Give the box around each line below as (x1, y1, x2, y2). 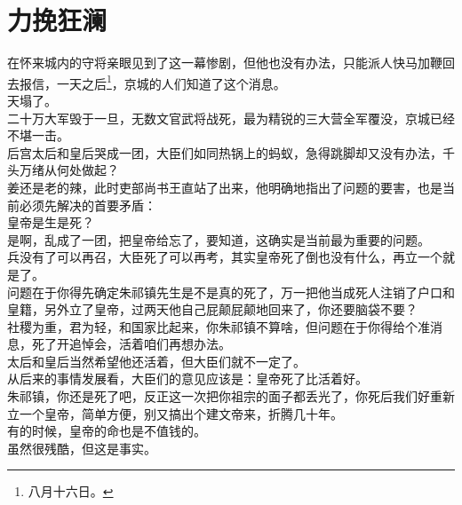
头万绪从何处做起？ (7, 161, 119, 179)
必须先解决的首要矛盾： (19, 195, 156, 214)
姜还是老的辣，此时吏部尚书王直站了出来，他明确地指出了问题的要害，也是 (7, 178, 442, 196)
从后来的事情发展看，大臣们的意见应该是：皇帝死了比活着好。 (7, 369, 368, 388)
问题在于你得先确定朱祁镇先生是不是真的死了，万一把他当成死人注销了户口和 (7, 282, 455, 301)
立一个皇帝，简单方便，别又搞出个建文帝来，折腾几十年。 (7, 404, 343, 422)
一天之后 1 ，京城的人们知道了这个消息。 (56, 71, 286, 92)
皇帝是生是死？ (7, 213, 94, 232)
